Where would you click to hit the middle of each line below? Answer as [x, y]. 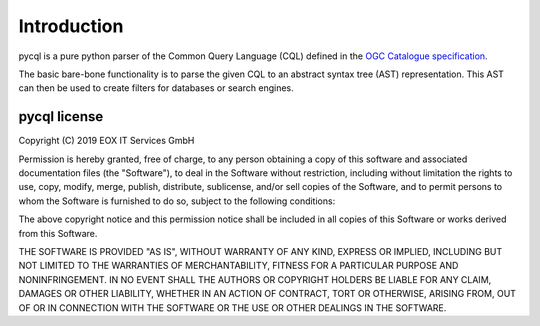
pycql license [61, 116]
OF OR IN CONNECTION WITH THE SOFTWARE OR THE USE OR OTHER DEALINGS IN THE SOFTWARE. [232, 307]
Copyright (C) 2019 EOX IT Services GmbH [106, 141]
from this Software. [58, 233]
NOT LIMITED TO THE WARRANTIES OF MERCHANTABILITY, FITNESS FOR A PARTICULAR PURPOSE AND [238, 266]
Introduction [71, 26]
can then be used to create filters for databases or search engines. [156, 88]
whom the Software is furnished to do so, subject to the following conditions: [177, 201]
